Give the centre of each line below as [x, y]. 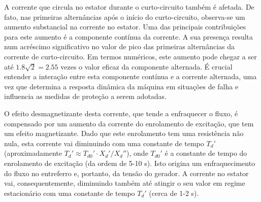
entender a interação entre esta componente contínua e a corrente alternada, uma [130, 76]
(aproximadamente [33, 153]
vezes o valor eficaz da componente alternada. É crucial [146, 66]
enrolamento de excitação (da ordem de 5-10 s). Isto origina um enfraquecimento [130, 163]
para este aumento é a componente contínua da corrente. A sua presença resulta [129, 36]
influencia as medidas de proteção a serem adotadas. [86, 96]
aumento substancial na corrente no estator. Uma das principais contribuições [125, 27]
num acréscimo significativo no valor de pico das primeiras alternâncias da [120, 46]
